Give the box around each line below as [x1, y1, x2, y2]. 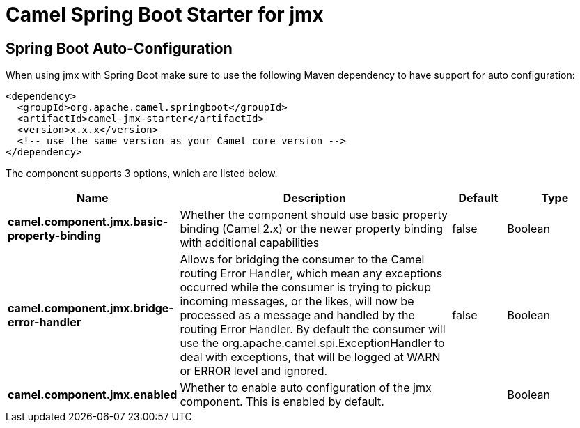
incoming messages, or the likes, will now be [180, 294, 414, 309]
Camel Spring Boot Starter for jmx [6, 3, 324, 26]
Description [283, 191, 347, 206]
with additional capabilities [180, 236, 320, 250]
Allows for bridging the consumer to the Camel [180, 252, 425, 267]
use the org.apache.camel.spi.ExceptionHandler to [180, 336, 445, 351]
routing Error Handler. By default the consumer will [180, 322, 446, 337]
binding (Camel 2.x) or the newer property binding [180, 222, 444, 236]
